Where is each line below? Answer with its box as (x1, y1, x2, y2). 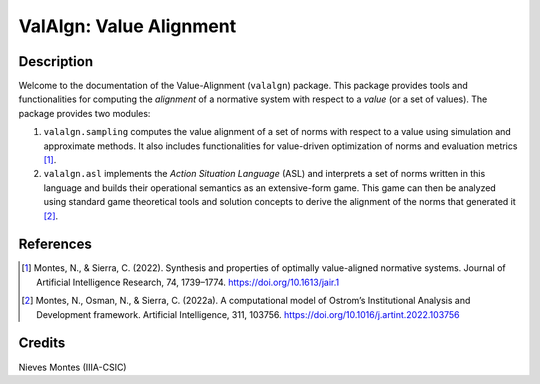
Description (18, 53, 94, 70)
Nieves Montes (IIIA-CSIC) (18, 361, 127, 373)
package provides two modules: (18, 107, 151, 119)
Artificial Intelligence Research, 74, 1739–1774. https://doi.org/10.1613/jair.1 (36, 276, 340, 288)
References (18, 236, 92, 253)
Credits (18, 335, 66, 352)
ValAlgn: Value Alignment (18, 15, 237, 37)
